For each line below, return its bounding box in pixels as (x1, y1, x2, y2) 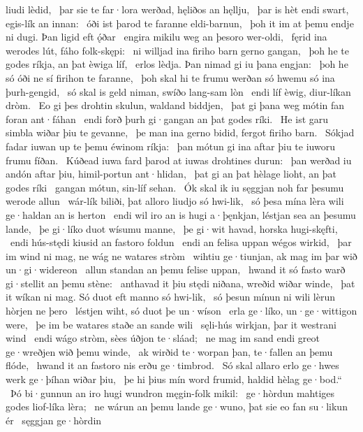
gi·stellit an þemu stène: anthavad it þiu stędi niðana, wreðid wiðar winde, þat (6, 275, 355, 290)
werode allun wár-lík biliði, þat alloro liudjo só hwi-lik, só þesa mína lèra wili (6, 194, 344, 208)
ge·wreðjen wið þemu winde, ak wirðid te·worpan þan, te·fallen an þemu (6, 344, 333, 359)
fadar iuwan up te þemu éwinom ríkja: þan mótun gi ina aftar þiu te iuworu (6, 138, 335, 153)
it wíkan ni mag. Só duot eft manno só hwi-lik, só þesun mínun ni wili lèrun (6, 289, 336, 304)
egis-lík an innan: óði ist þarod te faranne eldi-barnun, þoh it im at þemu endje (6, 15, 354, 30)
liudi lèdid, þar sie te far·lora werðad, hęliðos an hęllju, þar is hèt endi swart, (6, 2, 349, 16)
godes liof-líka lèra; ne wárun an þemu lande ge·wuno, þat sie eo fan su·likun (6, 399, 348, 414)
